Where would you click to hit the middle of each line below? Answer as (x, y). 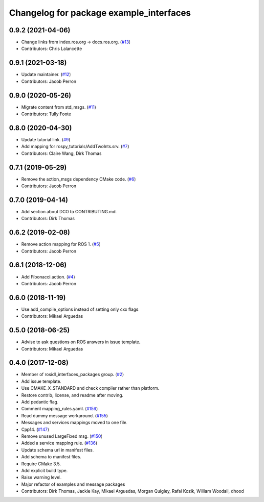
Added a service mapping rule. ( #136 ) (59, 443)
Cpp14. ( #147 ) (35, 429)
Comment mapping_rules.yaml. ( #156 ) (60, 409)
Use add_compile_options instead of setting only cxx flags (80, 309)
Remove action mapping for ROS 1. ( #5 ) (61, 244)
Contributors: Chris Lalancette (52, 49)
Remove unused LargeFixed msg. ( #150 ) (62, 436)
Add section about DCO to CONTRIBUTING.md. (69, 211)
